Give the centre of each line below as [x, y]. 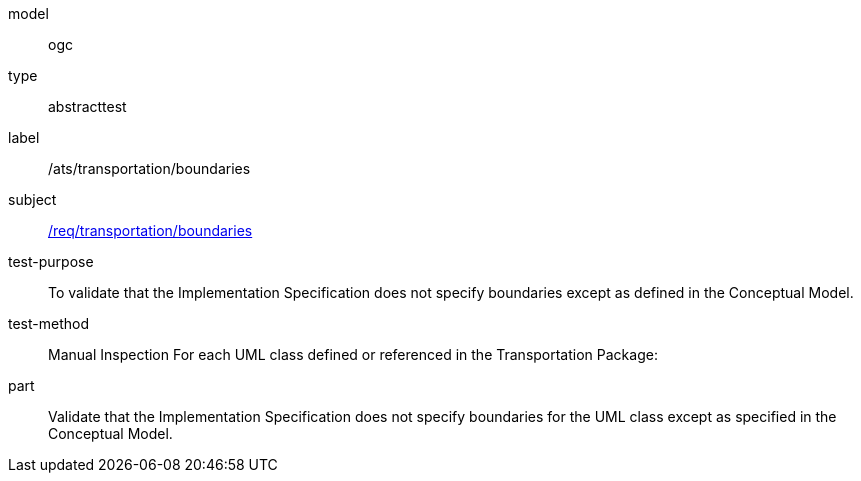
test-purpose [51, 261]
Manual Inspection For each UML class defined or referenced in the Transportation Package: [353, 354]
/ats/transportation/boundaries [149, 168]
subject [32, 199]
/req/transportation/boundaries [150, 230]
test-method [48, 323]
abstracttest [87, 106]
